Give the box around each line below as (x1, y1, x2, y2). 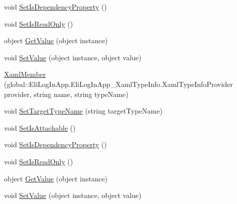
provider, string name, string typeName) (4, 88, 129, 99)
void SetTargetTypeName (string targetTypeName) (4, 106, 163, 116)
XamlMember (4, 69, 46, 79)
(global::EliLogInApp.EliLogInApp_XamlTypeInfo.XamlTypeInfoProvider (4, 78, 233, 89)
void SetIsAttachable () (4, 122, 76, 133)
